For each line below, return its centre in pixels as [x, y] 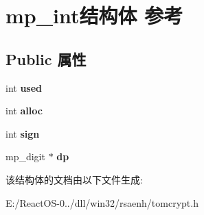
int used [24, 87]
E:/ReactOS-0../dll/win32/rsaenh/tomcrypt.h [102, 202]
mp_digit [25, 156]
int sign [23, 133]
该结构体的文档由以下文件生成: [74, 179]
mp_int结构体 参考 [94, 15]
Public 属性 [46, 59]
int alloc [24, 111]
